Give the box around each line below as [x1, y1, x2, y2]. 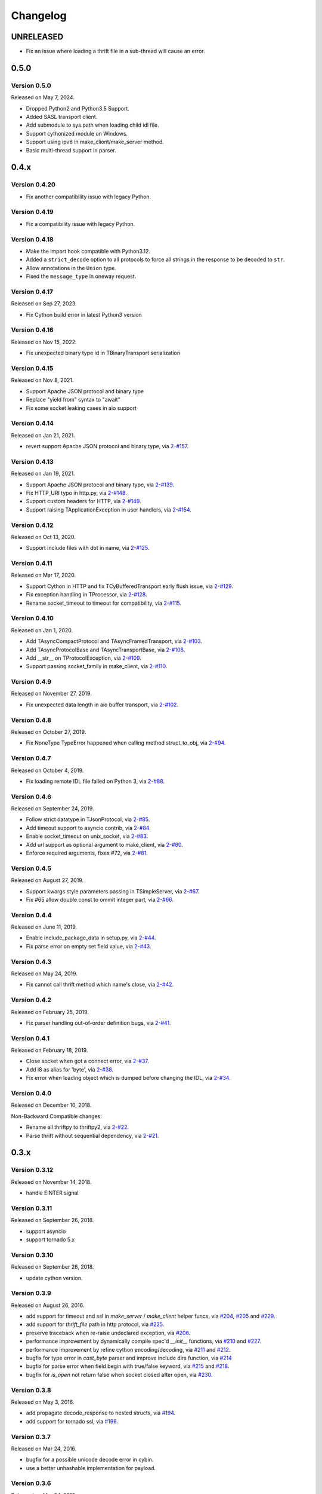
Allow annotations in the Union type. [26, 264, 116, 271]
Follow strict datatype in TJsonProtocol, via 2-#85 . [26, 816, 150, 823]
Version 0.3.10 [11, 1251, 54, 1259]
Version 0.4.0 [11, 1089, 52, 1097]
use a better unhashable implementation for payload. [26, 1464, 156, 1471]
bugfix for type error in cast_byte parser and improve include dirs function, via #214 [26, 1354, 232, 1362]
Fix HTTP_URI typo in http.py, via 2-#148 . [26, 489, 128, 496]
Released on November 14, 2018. [11, 1178, 92, 1186]
